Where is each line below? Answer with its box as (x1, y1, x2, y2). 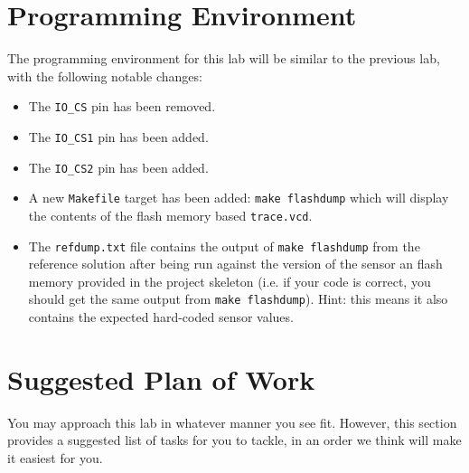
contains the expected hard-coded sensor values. (28, 307, 294, 326)
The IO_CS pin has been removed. (28, 97, 216, 116)
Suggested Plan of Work (7, 360, 315, 397)
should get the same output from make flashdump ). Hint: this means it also (28, 289, 448, 308)
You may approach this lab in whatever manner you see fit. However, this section (7, 412, 457, 431)
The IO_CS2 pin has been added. (28, 157, 209, 176)
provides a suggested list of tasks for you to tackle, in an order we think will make (7, 430, 462, 449)
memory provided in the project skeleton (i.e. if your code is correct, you (28, 271, 431, 290)
